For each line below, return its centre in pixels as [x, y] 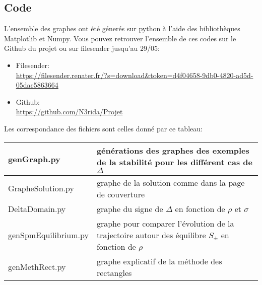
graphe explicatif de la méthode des [159, 261]
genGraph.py [34, 159]
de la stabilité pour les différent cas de [174, 162]
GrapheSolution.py [41, 188]
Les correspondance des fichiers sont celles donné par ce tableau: [103, 128]
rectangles [114, 272]
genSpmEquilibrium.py [48, 235]
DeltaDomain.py [37, 208]
